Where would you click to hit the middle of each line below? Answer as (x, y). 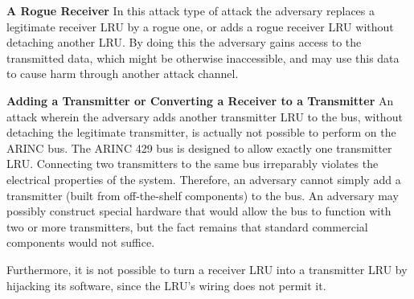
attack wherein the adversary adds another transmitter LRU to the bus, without (205, 116)
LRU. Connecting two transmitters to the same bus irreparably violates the (193, 164)
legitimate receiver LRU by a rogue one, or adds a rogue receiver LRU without (200, 26)
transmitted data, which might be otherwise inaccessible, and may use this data (203, 57)
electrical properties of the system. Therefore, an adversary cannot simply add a (204, 179)
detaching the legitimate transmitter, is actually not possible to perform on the (201, 132)
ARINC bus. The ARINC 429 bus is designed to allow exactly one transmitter (199, 147)
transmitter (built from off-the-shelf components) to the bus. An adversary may (203, 195)
